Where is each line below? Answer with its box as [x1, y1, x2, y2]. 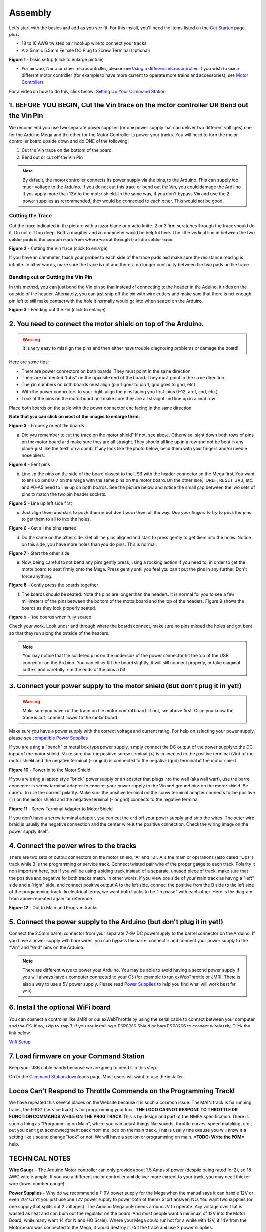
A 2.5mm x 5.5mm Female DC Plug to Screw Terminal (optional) [21, 47, 150, 53]
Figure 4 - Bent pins [9, 461, 50, 468]
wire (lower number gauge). [9, 1181, 66, 1187]
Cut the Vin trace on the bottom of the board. [21, 147, 113, 153]
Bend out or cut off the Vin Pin [21, 154, 83, 160]
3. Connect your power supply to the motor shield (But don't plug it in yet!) [9, 682, 242, 690]
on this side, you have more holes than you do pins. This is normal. [21, 541, 157, 547]
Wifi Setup [9, 1039, 31, 1045]
